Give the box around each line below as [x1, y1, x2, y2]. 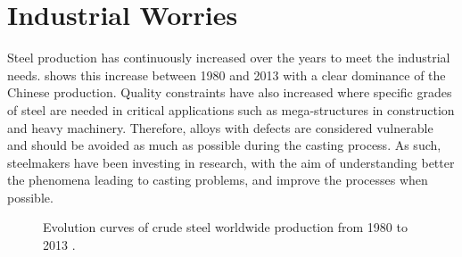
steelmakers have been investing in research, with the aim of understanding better [7, 153, 455, 171]
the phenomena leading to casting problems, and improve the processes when [7, 170, 428, 189]
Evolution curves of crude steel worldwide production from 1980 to [43, 218, 408, 236]
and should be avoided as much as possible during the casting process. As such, [7, 136, 441, 154]
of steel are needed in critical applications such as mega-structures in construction [7, 100, 455, 119]
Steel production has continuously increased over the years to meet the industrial [7, 48, 450, 67]
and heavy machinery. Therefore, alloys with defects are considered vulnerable [7, 118, 433, 137]
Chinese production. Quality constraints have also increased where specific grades [7, 83, 452, 102]
